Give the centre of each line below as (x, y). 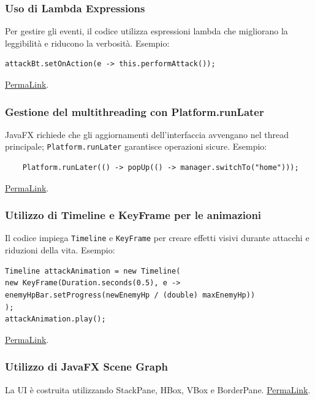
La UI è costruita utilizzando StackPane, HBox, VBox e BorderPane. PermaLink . (158, 389)
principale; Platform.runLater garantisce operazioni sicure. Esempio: (136, 146)
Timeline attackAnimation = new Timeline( (93, 271)
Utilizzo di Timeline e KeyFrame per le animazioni (133, 215)
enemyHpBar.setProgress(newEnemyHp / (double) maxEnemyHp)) (130, 295)
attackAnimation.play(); (55, 319)
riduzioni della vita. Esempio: (60, 250)
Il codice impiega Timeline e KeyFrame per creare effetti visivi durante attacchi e (157, 238)
